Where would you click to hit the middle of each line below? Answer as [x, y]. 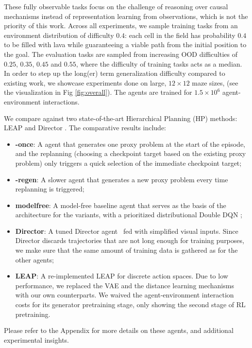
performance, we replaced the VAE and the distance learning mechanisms [125, 285]
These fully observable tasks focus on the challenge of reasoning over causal [116, 6]
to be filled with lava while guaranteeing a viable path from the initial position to [125, 44]
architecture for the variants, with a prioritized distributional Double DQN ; [129, 215]
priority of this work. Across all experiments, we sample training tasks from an [121, 26]
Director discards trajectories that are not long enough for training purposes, [130, 240]
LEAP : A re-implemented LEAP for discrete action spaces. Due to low [122, 276]
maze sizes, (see [215, 82]
